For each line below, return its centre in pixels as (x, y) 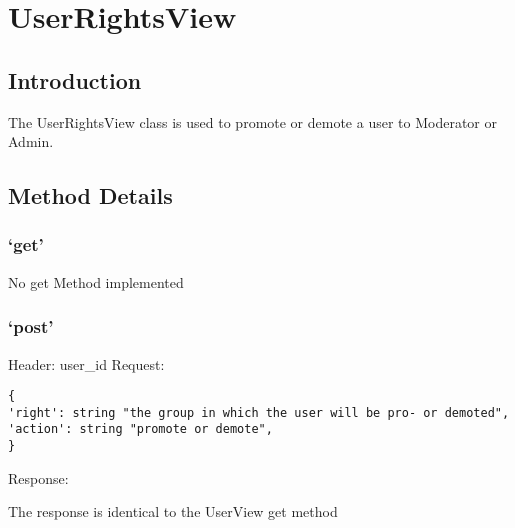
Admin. (31, 141)
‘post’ (31, 326)
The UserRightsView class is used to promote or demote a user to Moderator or (252, 121)
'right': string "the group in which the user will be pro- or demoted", (259, 412)
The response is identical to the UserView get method (173, 511)
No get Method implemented (96, 281)
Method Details (90, 195)
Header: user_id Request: (86, 363)
